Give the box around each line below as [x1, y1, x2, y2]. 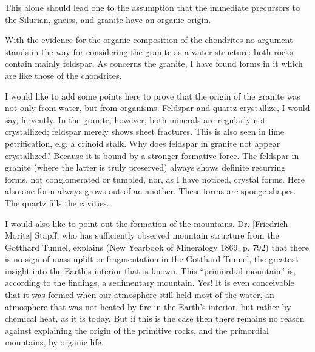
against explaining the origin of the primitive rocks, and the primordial [5, 323, 269, 336]
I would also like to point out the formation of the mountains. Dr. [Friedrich [5, 217, 288, 229]
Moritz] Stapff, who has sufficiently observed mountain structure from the [5, 229, 279, 242]
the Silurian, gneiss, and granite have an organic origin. [5, 13, 211, 25]
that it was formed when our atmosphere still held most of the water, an [5, 288, 274, 301]
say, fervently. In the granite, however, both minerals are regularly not [5, 113, 266, 126]
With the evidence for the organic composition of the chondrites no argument [5, 33, 293, 46]
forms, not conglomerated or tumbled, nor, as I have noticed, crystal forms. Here [5, 172, 305, 185]
